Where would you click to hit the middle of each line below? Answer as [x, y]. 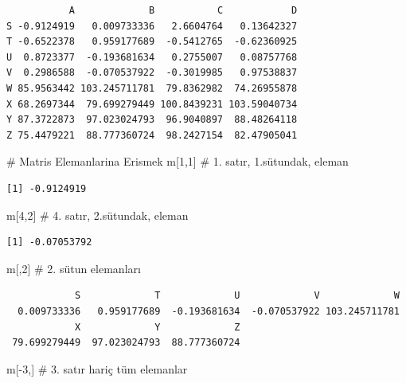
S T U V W [237, 296]
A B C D [183, 10]
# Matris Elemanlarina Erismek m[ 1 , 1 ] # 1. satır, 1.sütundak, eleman [178, 161]
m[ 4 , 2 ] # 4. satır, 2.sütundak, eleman [98, 215]
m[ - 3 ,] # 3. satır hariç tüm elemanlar [97, 368]
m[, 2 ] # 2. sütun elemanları [74, 268]
